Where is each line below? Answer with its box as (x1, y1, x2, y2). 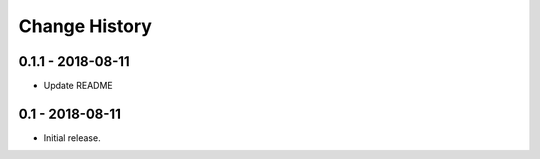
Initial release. (43, 131, 101, 144)
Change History (18, 15, 152, 37)
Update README (43, 80, 114, 92)
